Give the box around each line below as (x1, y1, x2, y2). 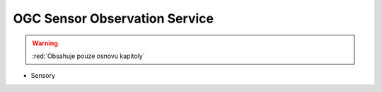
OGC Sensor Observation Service (13, 11, 214, 26)
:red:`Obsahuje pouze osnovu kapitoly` (32, 52, 145, 60)
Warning (32, 39, 58, 47)
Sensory (30, 71, 56, 80)
